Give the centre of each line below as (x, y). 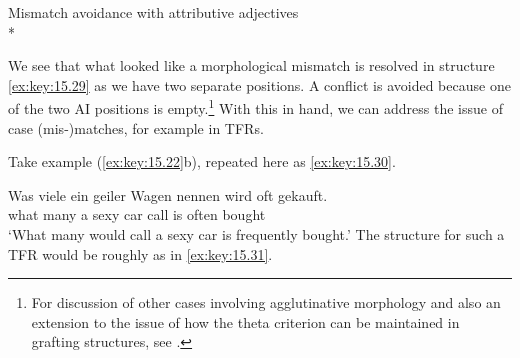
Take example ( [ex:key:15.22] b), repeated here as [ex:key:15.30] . (202, 161)
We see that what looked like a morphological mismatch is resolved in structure (251, 65)
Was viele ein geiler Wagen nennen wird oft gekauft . (168, 194)
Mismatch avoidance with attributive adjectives (153, 12)
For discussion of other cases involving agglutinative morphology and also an (266, 302)
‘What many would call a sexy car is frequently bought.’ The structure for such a (256, 234)
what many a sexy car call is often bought (137, 214)
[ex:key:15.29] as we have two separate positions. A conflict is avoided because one (259, 84)
